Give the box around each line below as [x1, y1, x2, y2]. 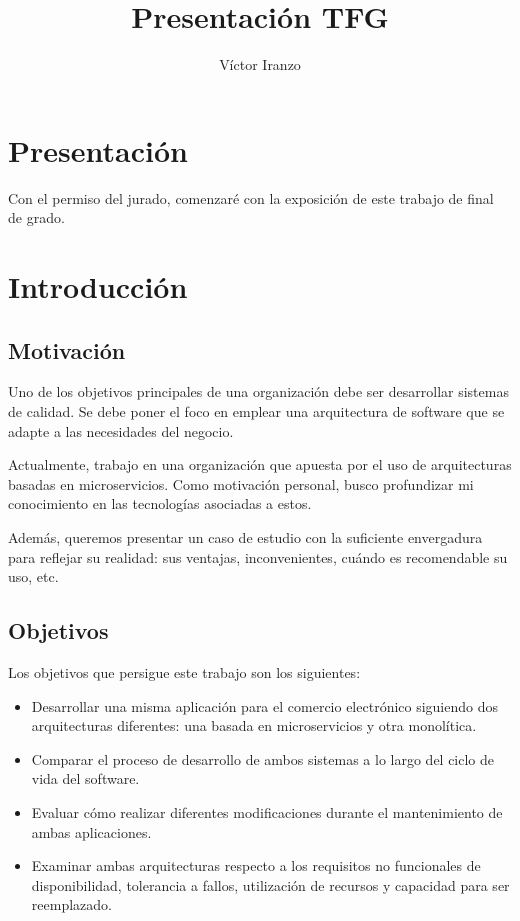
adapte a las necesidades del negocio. [8, 420, 234, 441]
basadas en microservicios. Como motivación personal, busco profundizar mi [8, 473, 474, 494]
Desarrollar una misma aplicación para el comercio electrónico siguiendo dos [31, 695, 499, 716]
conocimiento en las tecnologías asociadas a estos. [8, 493, 312, 514]
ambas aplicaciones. [31, 821, 152, 842]
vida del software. [31, 768, 140, 789]
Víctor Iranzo [219, 54, 301, 75]
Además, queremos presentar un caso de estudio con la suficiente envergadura [8, 526, 483, 547]
